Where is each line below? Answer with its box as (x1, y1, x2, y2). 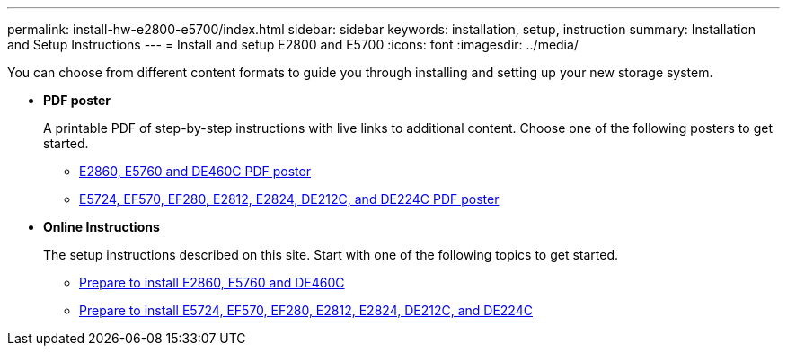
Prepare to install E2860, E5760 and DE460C (79, 275, 345, 290)
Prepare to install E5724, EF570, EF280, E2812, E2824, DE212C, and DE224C (79, 303, 533, 318)
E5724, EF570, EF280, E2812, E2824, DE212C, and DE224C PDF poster (79, 191, 500, 207)
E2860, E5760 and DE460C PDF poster (79, 163, 311, 179)
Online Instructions (43, 219, 160, 234)
